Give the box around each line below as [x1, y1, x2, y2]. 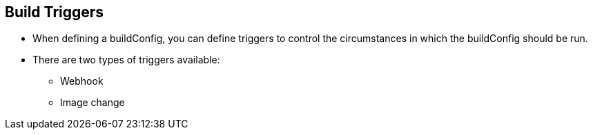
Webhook [60, 75, 104, 87]
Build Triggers [5, 3, 104, 21]
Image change [60, 96, 125, 109]
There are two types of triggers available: [32, 54, 220, 66]
